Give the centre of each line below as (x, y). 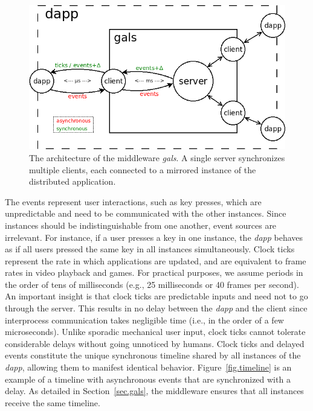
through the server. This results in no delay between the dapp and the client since (156, 308)
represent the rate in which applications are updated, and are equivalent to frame (156, 260)
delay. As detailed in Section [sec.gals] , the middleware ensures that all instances (154, 391)
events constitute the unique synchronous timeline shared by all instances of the (153, 355)
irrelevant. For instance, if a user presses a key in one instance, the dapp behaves (154, 237)
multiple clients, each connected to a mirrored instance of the (143, 169)
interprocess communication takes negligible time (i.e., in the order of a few (144, 320)
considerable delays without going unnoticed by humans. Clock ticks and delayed (155, 343)
